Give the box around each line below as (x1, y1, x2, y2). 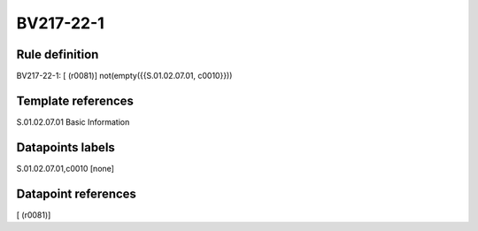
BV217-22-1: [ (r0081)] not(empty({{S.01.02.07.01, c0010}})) (16, 71, 233, 81)
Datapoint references (16, 186, 137, 201)
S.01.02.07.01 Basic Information (16, 116, 130, 127)
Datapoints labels (16, 140, 115, 155)
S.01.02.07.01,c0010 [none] (16, 163, 115, 173)
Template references (16, 93, 135, 108)
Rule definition (16, 47, 99, 62)
